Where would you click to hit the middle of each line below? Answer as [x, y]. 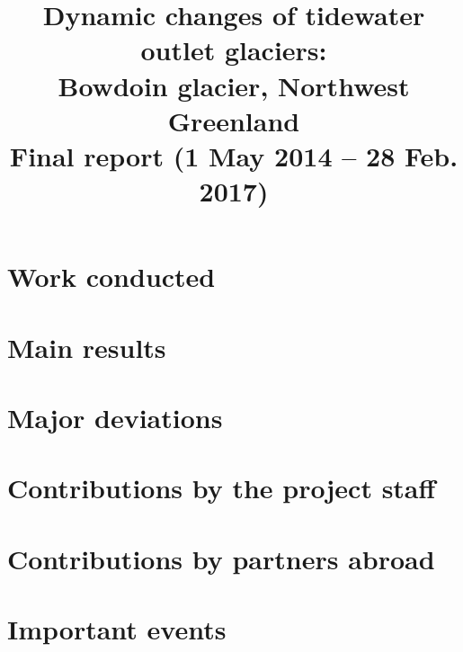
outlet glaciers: [234, 50]
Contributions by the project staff [222, 488]
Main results [87, 347]
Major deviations [115, 418]
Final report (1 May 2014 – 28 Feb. [234, 155]
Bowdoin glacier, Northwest [234, 85]
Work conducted [111, 277]
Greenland [234, 120]
